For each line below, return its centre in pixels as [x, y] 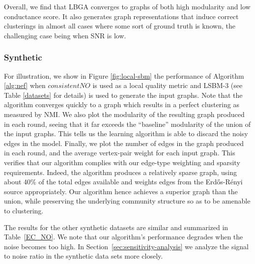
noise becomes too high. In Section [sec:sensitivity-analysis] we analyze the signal [126, 246]
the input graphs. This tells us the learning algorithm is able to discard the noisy [126, 133]
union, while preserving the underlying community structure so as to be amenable [127, 201]
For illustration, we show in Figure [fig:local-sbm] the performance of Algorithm [124, 75]
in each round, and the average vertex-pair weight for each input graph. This [120, 153]
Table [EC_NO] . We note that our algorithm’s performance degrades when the [124, 237]
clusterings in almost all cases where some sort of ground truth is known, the [120, 26]
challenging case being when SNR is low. [65, 35]
